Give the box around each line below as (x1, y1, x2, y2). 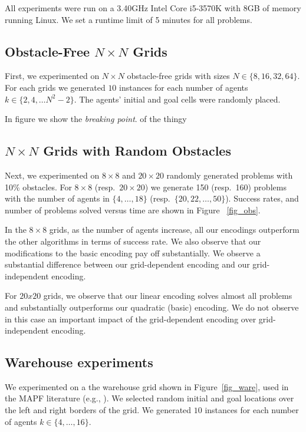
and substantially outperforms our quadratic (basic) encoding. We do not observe (5, 301, 299, 313)
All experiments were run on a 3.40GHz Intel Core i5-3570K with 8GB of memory (5, 2, 301, 14)
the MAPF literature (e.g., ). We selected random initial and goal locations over (5, 392, 294, 404)
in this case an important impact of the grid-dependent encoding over (5, 312, 256, 325)
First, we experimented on (5, 70, 100, 82)
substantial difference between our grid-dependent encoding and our (5, 258, 250, 271)
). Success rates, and (225, 192, 299, 205)
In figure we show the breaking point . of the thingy (5, 113, 187, 125)
